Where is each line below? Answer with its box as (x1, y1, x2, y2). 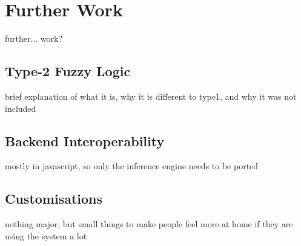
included (5, 102, 36, 114)
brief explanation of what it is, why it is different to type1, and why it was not (5, 89, 297, 102)
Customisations (5, 189, 103, 208)
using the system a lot (5, 229, 87, 242)
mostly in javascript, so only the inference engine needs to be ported (5, 160, 259, 172)
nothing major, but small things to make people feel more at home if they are (5, 218, 293, 230)
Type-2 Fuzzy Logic (5, 62, 131, 80)
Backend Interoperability (5, 131, 165, 150)
